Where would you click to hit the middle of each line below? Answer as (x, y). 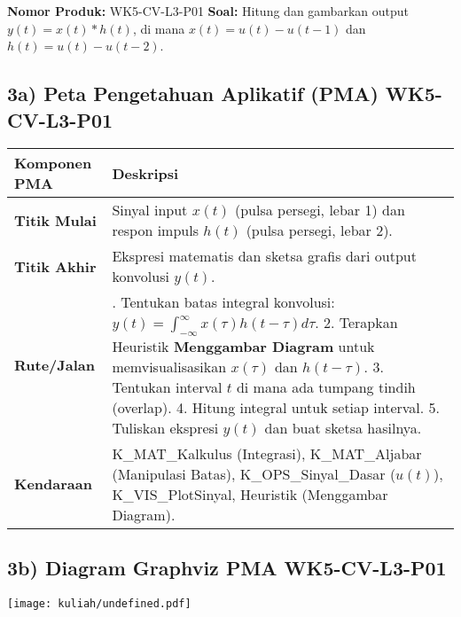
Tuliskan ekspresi (165, 427)
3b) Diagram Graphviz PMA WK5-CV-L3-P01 (227, 567)
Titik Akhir (55, 266)
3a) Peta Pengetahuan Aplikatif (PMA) (193, 94)
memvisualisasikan (169, 366)
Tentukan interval (167, 387)
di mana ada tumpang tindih (326, 387)
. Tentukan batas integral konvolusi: (223, 302)
